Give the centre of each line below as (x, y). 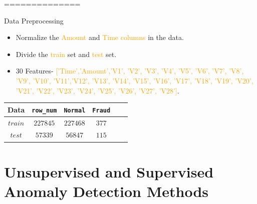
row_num (44, 110)
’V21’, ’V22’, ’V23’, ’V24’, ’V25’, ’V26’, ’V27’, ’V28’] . (97, 90)
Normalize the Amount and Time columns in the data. (100, 37)
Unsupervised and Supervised (109, 171)
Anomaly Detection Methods (106, 191)
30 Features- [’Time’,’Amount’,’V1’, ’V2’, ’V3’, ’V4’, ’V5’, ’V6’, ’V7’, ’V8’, (130, 71)
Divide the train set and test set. (66, 54)
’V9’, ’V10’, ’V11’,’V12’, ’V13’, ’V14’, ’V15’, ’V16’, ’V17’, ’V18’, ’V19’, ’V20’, (135, 80)
